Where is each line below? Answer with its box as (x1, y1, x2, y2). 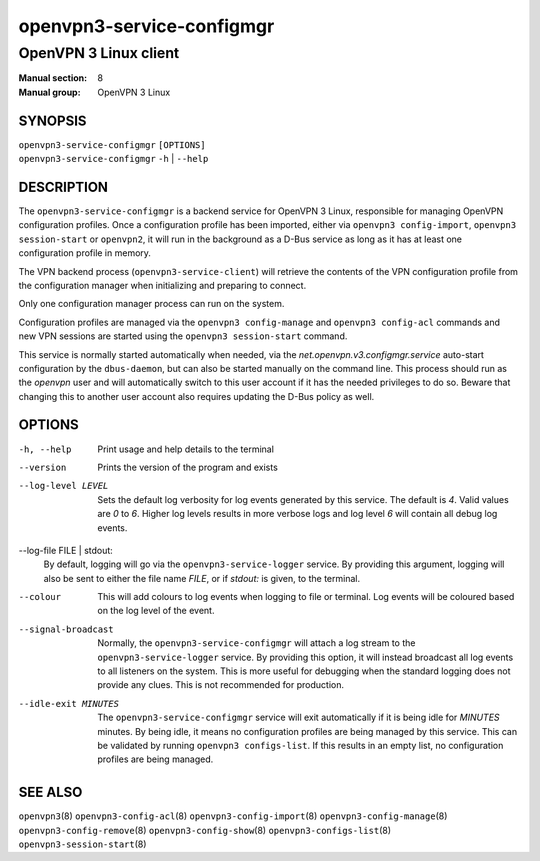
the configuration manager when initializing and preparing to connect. (18, 279, 307, 291)
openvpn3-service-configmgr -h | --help (18, 153, 209, 165)
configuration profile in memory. (18, 247, 152, 259)
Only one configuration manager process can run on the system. (18, 298, 285, 310)
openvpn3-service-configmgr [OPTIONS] (18, 139, 206, 150)
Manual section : (18, 72, 88, 84)
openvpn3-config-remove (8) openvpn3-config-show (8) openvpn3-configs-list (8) (18, 824, 392, 836)
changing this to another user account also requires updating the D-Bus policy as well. (18, 390, 375, 402)
